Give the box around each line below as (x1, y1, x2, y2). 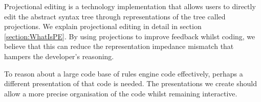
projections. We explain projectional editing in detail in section (4, 21, 202, 32)
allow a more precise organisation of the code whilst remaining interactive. (4, 88, 237, 98)
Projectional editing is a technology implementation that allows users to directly (4, 1, 256, 11)
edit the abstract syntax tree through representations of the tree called (4, 11, 226, 21)
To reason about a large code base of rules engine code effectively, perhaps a (4, 68, 243, 79)
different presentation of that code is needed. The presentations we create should (4, 78, 257, 89)
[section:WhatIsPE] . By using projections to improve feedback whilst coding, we (4, 31, 255, 41)
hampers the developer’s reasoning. (4, 50, 114, 61)
